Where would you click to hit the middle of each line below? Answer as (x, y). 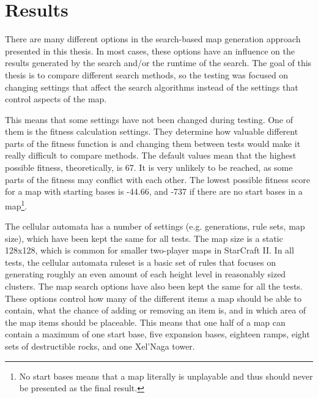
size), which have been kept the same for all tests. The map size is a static (144, 238)
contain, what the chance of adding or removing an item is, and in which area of (156, 310)
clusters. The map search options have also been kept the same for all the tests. (154, 286)
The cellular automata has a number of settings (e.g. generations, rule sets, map (155, 226)
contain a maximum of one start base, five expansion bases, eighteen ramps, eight (157, 334)
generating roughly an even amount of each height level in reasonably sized (146, 274)
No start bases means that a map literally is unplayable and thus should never (166, 376)
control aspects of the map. (56, 99)
